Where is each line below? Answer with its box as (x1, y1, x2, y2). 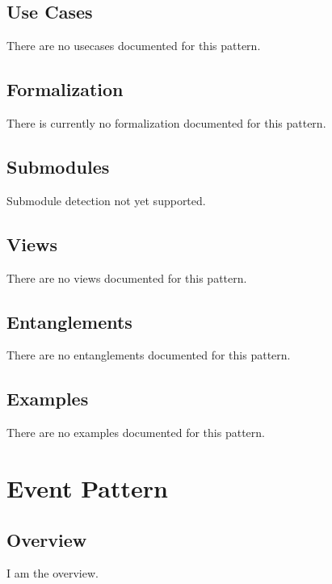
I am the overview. (6, 565, 99, 582)
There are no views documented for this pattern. (6, 269, 247, 286)
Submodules (6, 153, 110, 179)
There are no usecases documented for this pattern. (6, 37, 261, 54)
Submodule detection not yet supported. (6, 191, 206, 208)
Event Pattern (6, 471, 168, 504)
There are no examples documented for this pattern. (6, 424, 265, 441)
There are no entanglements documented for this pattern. (6, 347, 291, 363)
